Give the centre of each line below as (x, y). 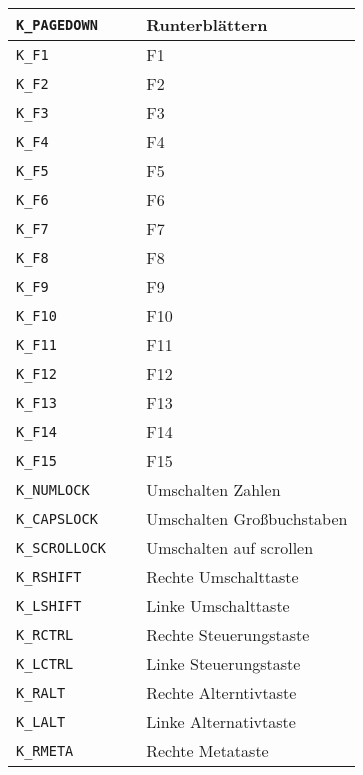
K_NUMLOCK (53, 489)
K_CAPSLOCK (57, 518)
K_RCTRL (45, 634)
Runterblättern (207, 24)
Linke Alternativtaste (221, 721)
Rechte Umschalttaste (222, 576)
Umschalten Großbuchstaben (247, 518)
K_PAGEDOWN (57, 24)
